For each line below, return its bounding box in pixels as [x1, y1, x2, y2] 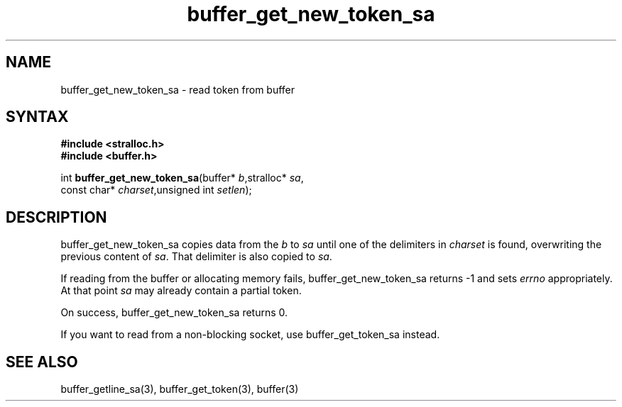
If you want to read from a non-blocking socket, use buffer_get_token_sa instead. [60, 328, 440, 341]
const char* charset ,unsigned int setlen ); [60, 184, 252, 196]
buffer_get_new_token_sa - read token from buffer [60, 83, 295, 96]
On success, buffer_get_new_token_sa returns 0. [60, 306, 288, 319]
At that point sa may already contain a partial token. [60, 284, 302, 297]
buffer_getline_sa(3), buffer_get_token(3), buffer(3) [60, 383, 299, 396]
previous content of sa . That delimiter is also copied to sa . [60, 250, 332, 263]
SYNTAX [6, 108, 69, 126]
